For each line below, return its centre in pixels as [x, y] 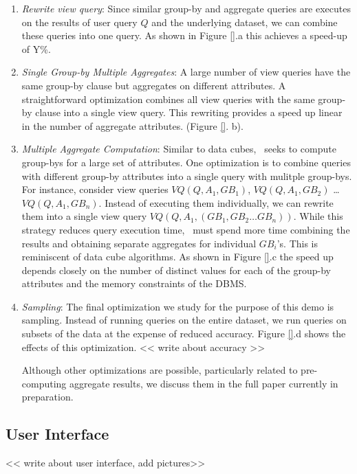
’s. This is [297, 243]
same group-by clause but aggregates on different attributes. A [154, 85]
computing [44, 383]
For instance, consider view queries [95, 189]
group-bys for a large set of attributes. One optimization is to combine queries [186, 162]
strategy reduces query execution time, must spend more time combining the [186, 229]
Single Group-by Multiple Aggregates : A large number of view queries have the [186, 72]
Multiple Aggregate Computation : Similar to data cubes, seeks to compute [179, 149]
